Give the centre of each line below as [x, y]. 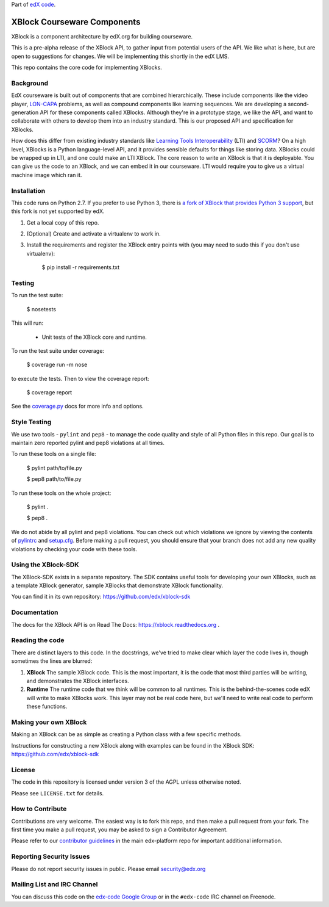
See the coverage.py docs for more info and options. [78, 407]
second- [298, 104]
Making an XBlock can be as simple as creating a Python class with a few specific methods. [126, 734]
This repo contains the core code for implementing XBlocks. [87, 68]
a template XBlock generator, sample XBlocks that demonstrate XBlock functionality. [117, 585]
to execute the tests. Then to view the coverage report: [80, 378]
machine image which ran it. [47, 175]
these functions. [47, 706]
